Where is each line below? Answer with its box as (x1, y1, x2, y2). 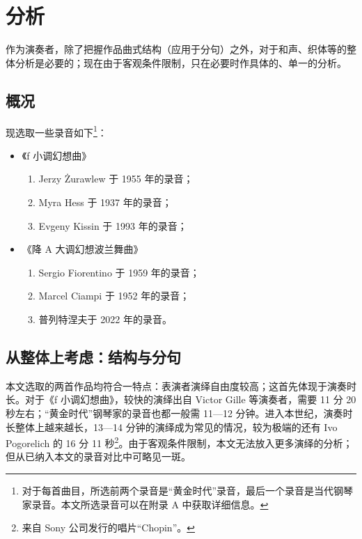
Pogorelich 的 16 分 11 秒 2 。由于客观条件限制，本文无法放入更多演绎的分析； (6, 434, 353, 450)
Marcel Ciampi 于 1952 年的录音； (38, 288, 190, 303)
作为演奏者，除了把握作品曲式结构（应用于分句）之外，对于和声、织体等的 (6, 42, 347, 56)
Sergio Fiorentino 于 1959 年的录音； (38, 265, 200, 279)
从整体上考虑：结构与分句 (6, 345, 181, 367)
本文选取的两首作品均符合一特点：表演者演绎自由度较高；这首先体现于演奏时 (6, 378, 356, 393)
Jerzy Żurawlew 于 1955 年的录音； (38, 171, 194, 186)
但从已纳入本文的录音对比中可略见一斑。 (6, 449, 191, 464)
